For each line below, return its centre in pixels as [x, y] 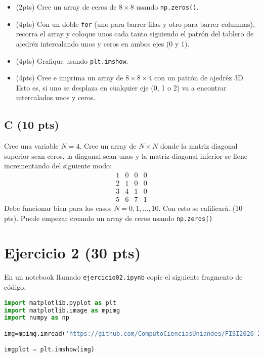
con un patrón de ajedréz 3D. [200, 78]
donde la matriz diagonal [199, 146]
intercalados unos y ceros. [56, 97]
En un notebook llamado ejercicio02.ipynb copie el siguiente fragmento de [123, 277]
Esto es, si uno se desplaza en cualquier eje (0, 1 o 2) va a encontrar [121, 87]
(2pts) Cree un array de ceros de [66, 7]
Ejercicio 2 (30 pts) [73, 253]
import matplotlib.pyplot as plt [60, 303]
